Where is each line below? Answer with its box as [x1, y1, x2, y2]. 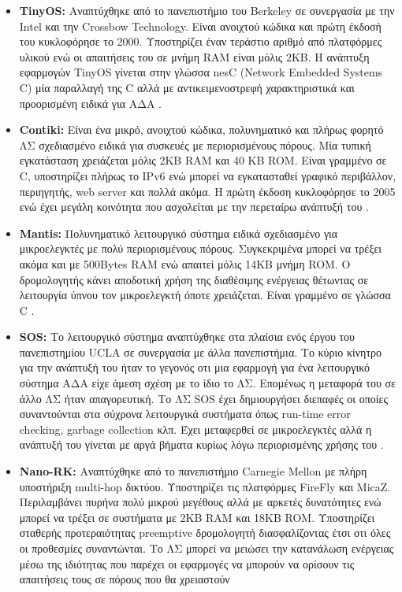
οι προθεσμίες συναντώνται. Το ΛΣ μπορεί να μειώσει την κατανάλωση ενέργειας [19, 540, 394, 556]
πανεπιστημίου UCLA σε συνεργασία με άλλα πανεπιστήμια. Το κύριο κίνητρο [19, 343, 382, 360]
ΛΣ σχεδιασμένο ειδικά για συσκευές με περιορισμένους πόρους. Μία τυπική [19, 136, 371, 153]
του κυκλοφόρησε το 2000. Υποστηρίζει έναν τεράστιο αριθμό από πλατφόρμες [19, 33, 382, 50]
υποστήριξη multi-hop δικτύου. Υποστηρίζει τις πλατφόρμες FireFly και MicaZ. [19, 478, 391, 494]
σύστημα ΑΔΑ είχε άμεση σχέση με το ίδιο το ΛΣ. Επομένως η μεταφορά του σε [19, 375, 396, 391]
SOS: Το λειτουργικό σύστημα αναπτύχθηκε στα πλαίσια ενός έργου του [19, 328, 355, 345]
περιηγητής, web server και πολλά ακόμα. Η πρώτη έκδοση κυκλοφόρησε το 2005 [19, 183, 396, 199]
